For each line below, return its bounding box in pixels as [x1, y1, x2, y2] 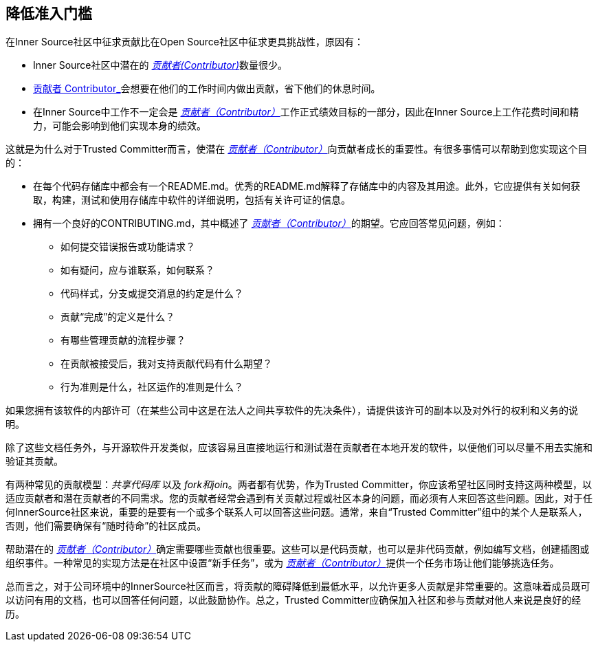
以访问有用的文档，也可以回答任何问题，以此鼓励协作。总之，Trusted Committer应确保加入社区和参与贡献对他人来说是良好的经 [5, 594, 582, 606]
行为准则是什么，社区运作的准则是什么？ [60, 381, 243, 393]
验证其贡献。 [5, 455, 63, 468]
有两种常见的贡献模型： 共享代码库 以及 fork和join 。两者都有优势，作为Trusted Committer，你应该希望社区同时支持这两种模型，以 [5, 479, 593, 491]
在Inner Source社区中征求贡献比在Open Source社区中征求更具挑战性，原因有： [5, 36, 364, 48]
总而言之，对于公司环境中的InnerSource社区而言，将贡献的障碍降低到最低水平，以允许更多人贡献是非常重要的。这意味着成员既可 [5, 580, 590, 593]
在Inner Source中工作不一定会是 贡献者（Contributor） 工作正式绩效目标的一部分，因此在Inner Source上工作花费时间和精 [33, 106, 579, 118]
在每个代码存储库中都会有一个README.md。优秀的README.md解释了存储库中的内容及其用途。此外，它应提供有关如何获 [33, 180, 581, 193]
